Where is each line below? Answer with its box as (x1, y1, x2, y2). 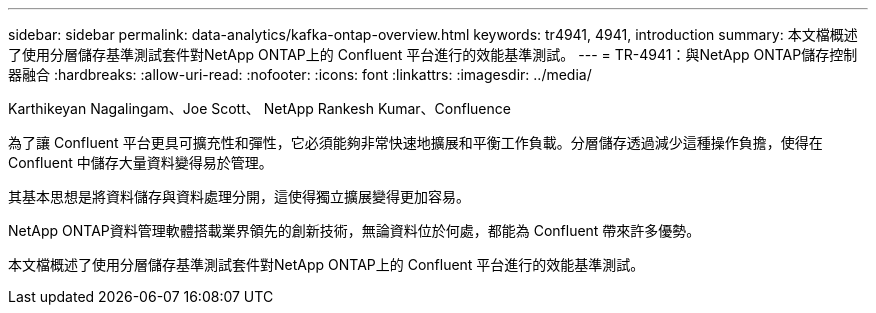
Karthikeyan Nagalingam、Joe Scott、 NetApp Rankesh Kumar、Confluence (8, 100, 511, 117)
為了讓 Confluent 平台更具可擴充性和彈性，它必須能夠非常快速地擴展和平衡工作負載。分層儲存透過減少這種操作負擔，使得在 (8, 134, 823, 151)
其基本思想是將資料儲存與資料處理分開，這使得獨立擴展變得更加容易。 (8, 188, 470, 205)
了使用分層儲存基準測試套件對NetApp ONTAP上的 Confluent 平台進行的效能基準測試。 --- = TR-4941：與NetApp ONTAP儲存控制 (8, 46, 858, 63)
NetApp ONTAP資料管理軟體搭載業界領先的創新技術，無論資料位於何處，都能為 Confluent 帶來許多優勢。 (8, 222, 701, 239)
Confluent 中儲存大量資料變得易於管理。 (8, 154, 273, 171)
